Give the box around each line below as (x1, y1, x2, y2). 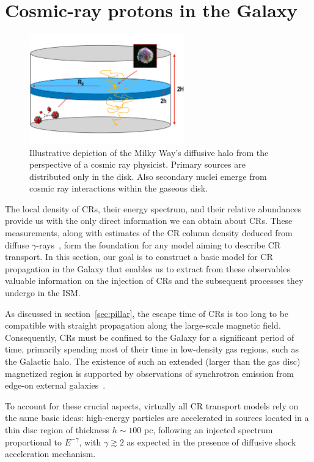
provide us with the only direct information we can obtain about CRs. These (5, 214, 293, 227)
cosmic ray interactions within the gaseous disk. (29, 182, 208, 195)
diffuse (5, 238, 29, 251)
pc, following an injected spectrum (144, 423, 273, 436)
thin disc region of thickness (5, 423, 109, 436)
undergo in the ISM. (5, 286, 81, 299)
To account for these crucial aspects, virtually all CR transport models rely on (5, 399, 299, 412)
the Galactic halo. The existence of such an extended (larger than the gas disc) (5, 355, 301, 367)
